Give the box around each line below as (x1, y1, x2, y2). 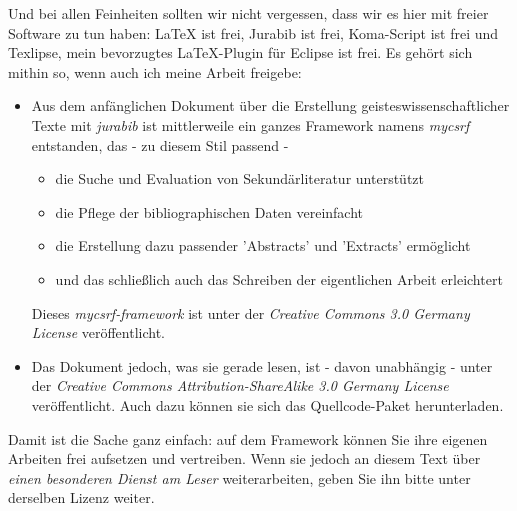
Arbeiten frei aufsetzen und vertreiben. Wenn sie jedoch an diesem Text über (8, 448, 481, 469)
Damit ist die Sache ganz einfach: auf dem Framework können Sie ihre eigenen (8, 428, 488, 449)
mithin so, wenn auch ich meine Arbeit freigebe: (8, 61, 302, 82)
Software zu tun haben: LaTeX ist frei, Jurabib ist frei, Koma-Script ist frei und (8, 22, 499, 43)
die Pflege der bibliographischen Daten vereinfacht (55, 201, 364, 222)
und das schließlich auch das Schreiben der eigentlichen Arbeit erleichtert (55, 268, 503, 289)
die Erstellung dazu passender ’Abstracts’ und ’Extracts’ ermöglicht (55, 235, 471, 256)
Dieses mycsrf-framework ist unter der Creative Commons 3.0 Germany (31, 302, 470, 323)
